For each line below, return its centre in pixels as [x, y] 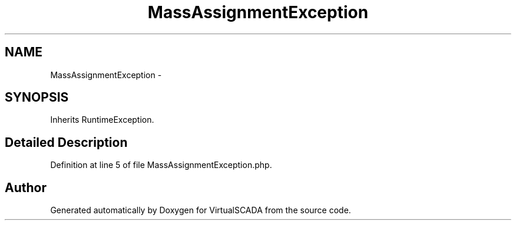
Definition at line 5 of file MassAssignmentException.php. [161, 165]
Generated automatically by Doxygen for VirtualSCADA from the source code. [201, 210]
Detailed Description [66, 142]
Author [26, 187]
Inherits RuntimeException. [102, 120]
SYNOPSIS [37, 98]
